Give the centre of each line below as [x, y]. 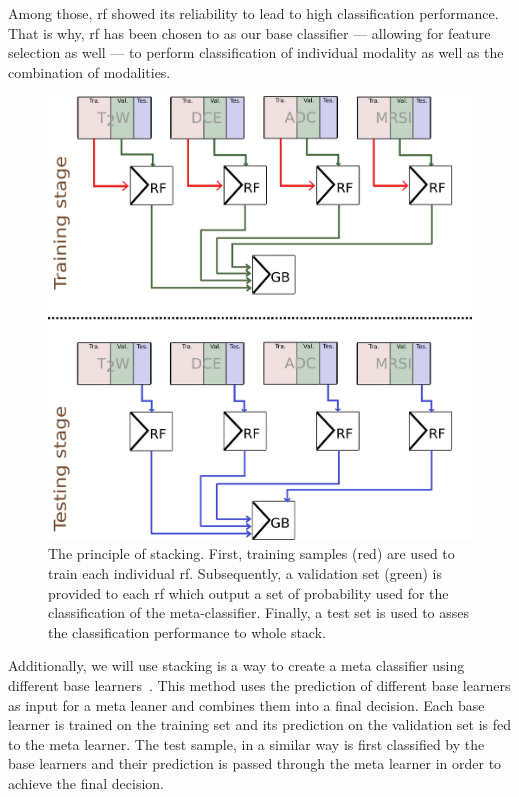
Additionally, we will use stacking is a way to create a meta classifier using [236, 665]
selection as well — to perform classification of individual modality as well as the [256, 52]
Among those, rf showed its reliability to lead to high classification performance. [253, 13]
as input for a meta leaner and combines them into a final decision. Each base [246, 704]
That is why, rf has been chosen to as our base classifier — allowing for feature [249, 32]
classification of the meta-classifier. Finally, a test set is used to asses [259, 612]
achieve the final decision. [86, 782]
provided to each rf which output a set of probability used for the [248, 592]
